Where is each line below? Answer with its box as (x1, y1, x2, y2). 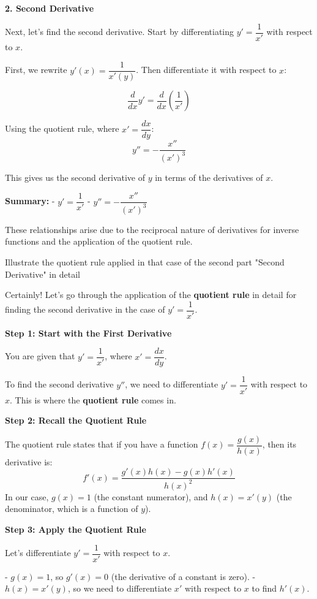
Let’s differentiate (5, 546, 71, 559)
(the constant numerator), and (94, 490, 208, 503)
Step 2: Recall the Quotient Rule (5, 414, 147, 427)
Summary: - (5, 194, 55, 207)
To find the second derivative (5, 378, 114, 391)
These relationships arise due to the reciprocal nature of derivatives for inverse (5, 223, 299, 235)
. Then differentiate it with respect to (136, 63, 277, 76)
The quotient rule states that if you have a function (5, 438, 198, 451)
